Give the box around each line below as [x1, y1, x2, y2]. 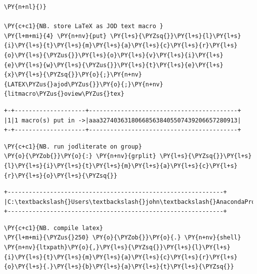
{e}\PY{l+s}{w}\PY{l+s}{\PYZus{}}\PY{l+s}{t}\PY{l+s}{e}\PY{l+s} [4, 61, 223, 69]
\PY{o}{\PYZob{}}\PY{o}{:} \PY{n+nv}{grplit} [4, 153, 156, 160]
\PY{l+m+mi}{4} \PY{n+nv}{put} [4, 32, 107, 39]
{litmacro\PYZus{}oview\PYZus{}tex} [4, 90, 125, 98]
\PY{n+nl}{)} [4, 3, 46, 10]
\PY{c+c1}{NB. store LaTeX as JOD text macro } [4, 23, 164, 30]
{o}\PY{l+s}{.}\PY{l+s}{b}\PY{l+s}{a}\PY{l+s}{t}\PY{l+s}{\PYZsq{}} [4, 263, 234, 271]
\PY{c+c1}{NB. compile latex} [4, 224, 103, 232]
